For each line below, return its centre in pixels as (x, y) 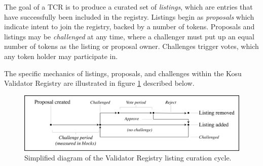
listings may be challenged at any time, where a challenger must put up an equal (129, 36)
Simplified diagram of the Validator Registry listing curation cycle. (128, 158)
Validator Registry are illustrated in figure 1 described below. (99, 83)
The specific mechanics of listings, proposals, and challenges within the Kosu (123, 73)
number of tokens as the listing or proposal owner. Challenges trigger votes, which (131, 46)
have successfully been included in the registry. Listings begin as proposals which (129, 16)
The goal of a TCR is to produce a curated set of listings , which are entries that (128, 7)
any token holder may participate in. (61, 56)
